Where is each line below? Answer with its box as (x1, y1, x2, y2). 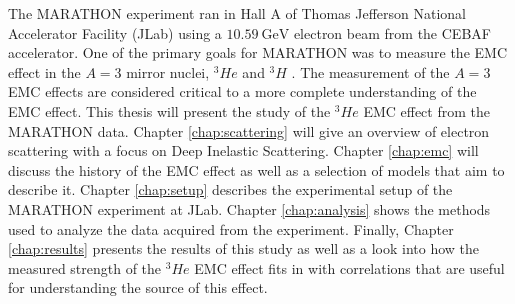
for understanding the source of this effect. (8, 277, 268, 298)
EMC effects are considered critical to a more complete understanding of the (8, 81, 477, 102)
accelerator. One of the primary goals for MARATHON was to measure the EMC (8, 42, 507, 63)
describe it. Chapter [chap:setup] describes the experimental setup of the (8, 179, 453, 200)
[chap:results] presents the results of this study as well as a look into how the (8, 238, 480, 259)
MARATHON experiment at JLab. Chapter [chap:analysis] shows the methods (8, 198, 491, 219)
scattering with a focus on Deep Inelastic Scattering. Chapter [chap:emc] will (8, 140, 479, 161)
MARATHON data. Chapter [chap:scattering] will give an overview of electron (8, 120, 490, 141)
